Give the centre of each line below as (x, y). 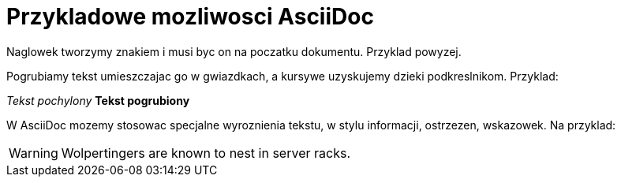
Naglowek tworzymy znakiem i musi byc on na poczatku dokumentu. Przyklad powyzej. (234, 51)
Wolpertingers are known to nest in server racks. (206, 153)
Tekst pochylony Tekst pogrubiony (98, 100)
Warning (34, 153)
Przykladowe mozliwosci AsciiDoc (190, 17)
